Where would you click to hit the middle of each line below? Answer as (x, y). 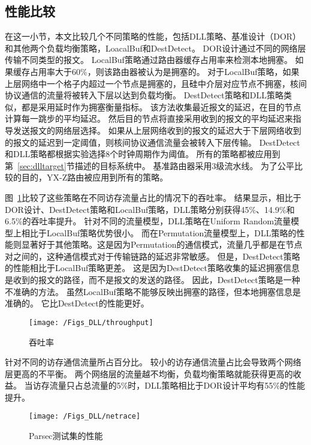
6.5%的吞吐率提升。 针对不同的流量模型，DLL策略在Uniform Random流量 (148, 221)
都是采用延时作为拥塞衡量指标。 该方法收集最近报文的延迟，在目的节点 (161, 106)
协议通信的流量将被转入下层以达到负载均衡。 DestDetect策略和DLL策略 (144, 95)
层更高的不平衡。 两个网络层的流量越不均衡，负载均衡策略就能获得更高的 (149, 373)
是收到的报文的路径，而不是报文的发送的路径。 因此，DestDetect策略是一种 (153, 280)
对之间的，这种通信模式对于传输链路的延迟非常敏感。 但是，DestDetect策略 (153, 256)
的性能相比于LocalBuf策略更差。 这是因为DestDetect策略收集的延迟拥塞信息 (152, 268)
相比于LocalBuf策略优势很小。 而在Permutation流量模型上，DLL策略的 (159, 232)
